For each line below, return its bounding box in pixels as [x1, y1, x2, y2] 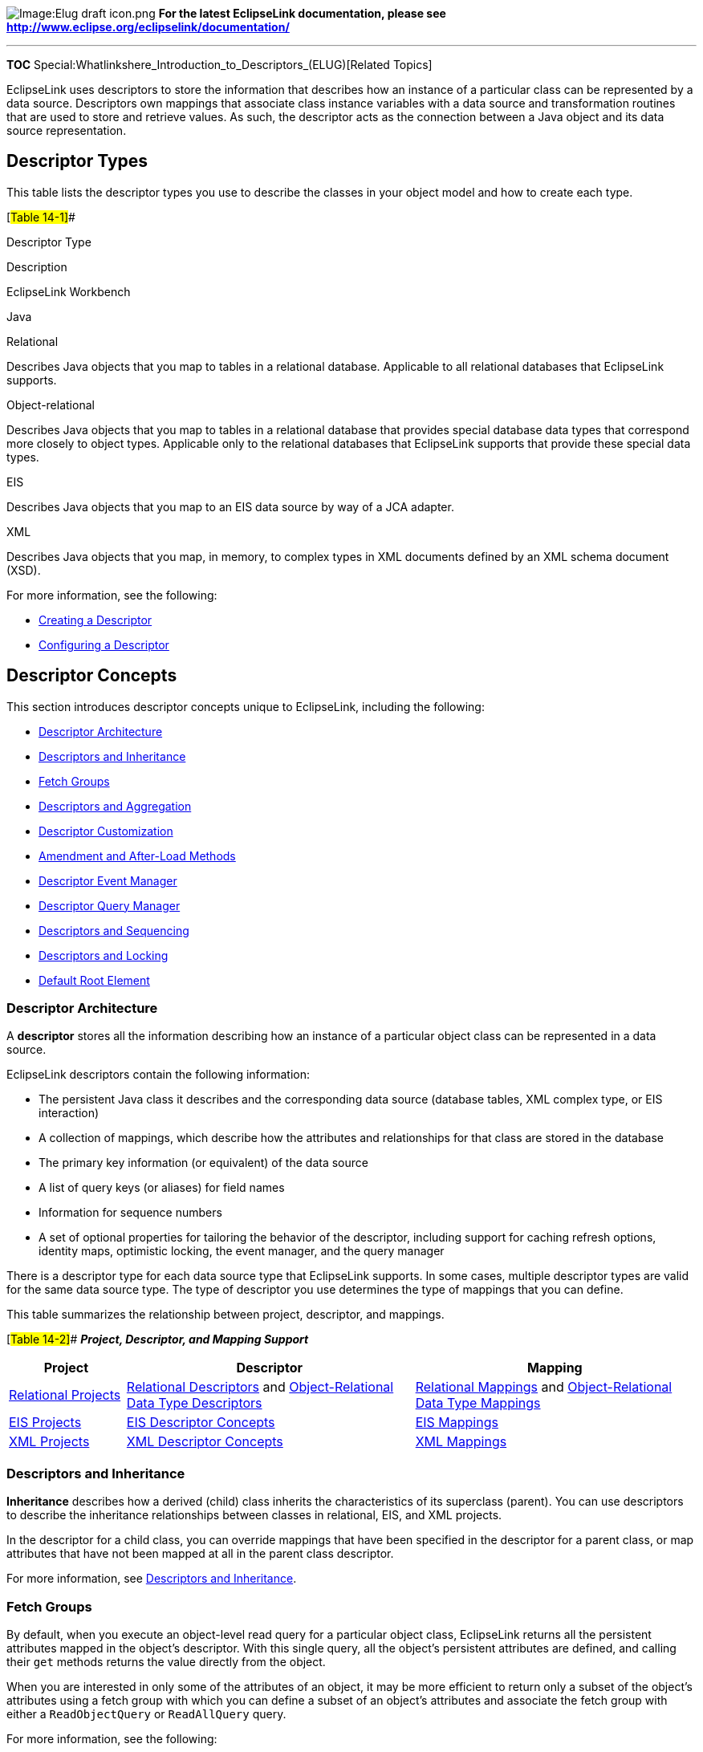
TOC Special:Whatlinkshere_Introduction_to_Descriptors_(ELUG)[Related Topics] [6, 58, 433, 71]
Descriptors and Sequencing [39, 923, 189, 937]
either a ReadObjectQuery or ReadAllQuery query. [6, 1706, 286, 1721]
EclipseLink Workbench [6, 284, 131, 299]
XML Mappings [415, 1433, 507, 1450]
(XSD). [6, 563, 41, 577]
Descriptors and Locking [39, 948, 169, 962]
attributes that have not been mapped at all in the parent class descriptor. [6, 1547, 394, 1561]
